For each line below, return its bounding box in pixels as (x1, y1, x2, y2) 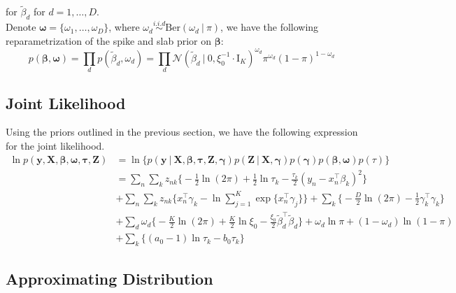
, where (108, 20, 140, 34)
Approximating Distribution (6, 268, 213, 290)
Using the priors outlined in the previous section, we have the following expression (6, 124, 358, 139)
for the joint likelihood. (6, 138, 105, 153)
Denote (6, 20, 36, 34)
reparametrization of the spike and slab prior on (6, 33, 211, 48)
